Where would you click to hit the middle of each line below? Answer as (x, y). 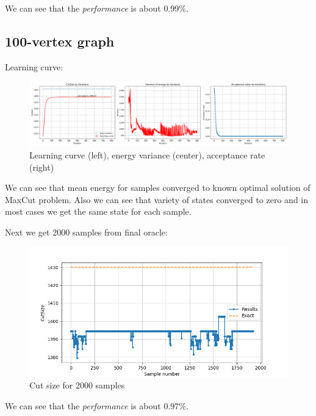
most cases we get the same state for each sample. (98, 211)
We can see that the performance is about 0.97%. (97, 405)
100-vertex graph (60, 41)
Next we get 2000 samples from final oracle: (86, 232)
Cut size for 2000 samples (77, 385)
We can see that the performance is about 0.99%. (97, 8)
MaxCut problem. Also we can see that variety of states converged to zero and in (157, 199)
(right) (42, 167)
